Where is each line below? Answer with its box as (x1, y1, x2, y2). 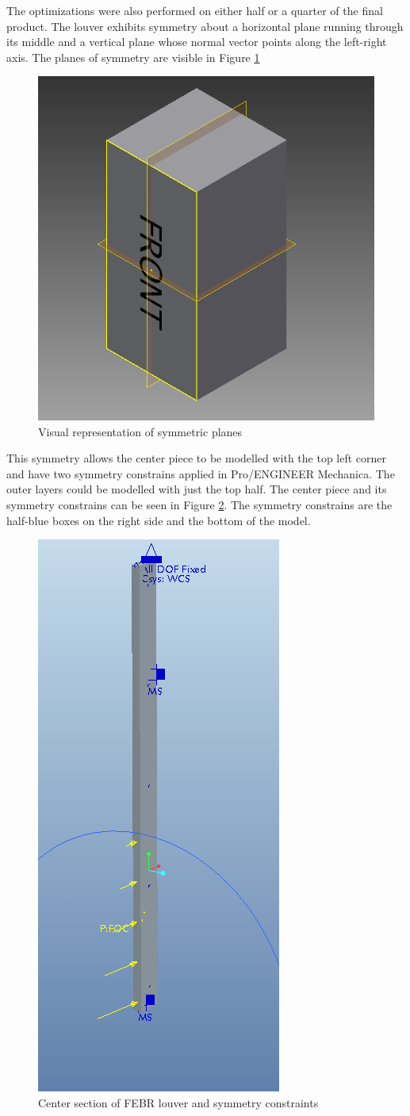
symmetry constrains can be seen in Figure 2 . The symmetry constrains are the (6, 496, 393, 512)
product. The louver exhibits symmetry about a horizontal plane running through (6, 17, 404, 34)
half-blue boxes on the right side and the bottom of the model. (6, 512, 311, 528)
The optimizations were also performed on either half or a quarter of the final (6, 2, 383, 18)
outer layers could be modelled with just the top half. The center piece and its (6, 481, 387, 497)
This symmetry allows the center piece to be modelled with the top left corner (6, 450, 387, 466)
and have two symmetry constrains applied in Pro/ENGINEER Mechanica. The (6, 465, 395, 481)
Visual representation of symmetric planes (38, 423, 243, 439)
